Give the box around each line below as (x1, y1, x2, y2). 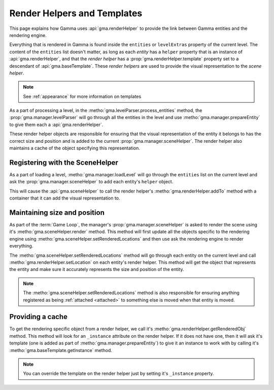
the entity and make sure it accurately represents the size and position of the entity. (9, 266, 185, 272)
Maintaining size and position (9, 208, 105, 217)
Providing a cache (9, 313, 68, 321)
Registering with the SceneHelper (9, 158, 119, 167)
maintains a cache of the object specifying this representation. (9, 145, 141, 151)
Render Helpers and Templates (9, 8, 143, 19)
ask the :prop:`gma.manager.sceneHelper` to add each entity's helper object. (9, 179, 174, 185)
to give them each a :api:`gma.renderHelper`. (9, 122, 104, 128)
